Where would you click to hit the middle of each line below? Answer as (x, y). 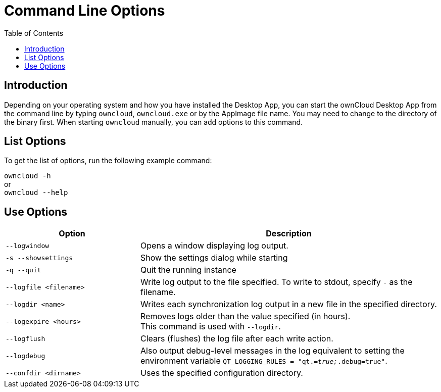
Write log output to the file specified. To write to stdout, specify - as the (277, 282)
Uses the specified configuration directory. (222, 373)
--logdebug (26, 356)
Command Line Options (85, 11)
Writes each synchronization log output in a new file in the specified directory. (289, 304)
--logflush (26, 338)
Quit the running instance (188, 270)
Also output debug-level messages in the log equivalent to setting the (273, 351)
